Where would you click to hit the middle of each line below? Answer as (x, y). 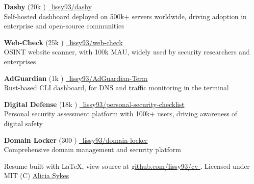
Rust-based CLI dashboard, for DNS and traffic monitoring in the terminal (116, 88)
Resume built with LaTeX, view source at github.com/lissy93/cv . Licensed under (127, 166)
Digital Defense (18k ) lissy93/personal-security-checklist (94, 104)
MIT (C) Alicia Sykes (37, 175)
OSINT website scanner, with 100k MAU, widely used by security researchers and (127, 52)
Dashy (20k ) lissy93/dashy (48, 6)
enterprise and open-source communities (64, 26)
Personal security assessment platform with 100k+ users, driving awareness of (121, 114)
